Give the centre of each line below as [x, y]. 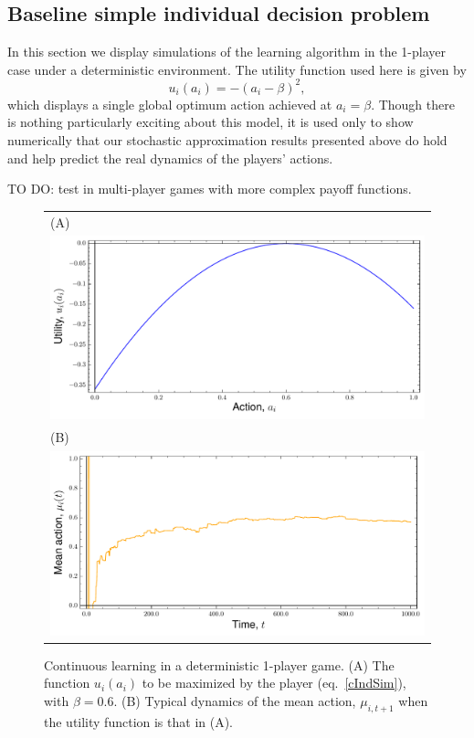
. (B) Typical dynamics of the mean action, [235, 700]
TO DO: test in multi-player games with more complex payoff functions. [210, 189]
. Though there [413, 104]
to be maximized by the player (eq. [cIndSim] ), [274, 683]
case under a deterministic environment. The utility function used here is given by [237, 69]
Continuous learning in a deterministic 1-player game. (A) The [219, 664]
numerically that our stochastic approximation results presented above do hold [227, 140]
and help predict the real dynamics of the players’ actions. [170, 158]
